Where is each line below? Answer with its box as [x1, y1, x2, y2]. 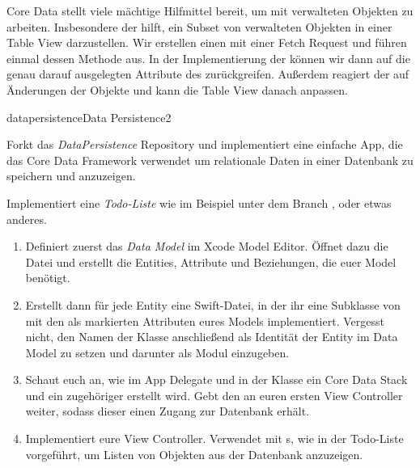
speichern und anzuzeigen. [6, 167, 136, 184]
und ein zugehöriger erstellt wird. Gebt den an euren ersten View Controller [25, 386, 403, 403]
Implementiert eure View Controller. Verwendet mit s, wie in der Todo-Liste [25, 430, 404, 447]
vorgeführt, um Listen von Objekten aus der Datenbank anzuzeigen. [25, 445, 363, 462]
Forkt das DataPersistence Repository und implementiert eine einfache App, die [6, 136, 403, 153]
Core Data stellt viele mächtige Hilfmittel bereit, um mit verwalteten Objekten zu [6, 2, 414, 19]
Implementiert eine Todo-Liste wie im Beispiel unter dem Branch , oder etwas [6, 194, 392, 211]
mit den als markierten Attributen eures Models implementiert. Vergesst [25, 312, 384, 329]
